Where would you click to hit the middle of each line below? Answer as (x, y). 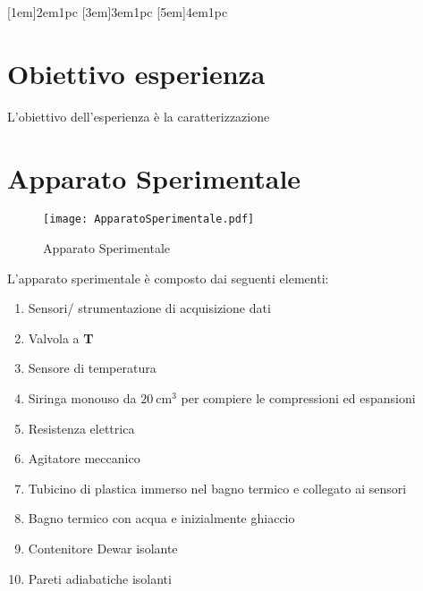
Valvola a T (61, 338)
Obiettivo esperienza (136, 73)
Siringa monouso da (82, 398)
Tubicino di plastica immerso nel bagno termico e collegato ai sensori (217, 488)
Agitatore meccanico (84, 458)
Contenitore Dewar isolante (103, 549)
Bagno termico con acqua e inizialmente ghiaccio (161, 518)
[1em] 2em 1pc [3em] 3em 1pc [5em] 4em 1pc (118, 12)
